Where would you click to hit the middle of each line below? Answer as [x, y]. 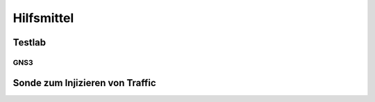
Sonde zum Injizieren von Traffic [84, 83]
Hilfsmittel [43, 18]
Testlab [30, 42]
